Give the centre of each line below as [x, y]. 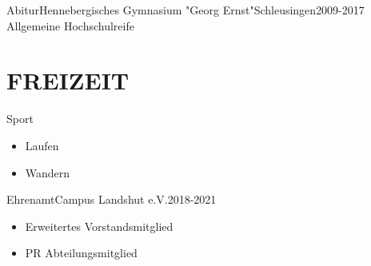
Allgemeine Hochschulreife [70, 25]
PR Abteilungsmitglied [81, 253]
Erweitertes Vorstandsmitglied [99, 226]
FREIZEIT [68, 80]
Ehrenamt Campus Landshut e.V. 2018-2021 [112, 199]
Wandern [48, 172]
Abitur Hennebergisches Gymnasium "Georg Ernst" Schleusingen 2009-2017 [185, 10]
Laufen [42, 145]
